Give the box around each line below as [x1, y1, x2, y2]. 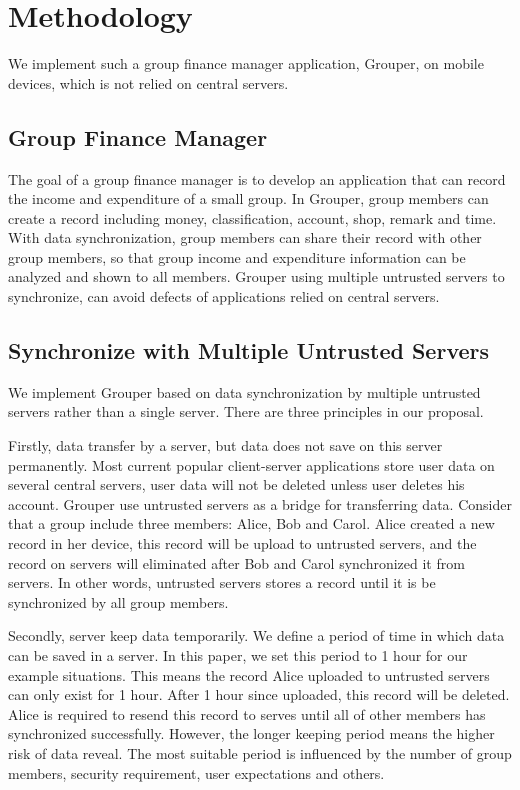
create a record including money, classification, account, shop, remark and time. [8, 207, 497, 228]
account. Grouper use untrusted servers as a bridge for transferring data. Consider [8, 493, 512, 514]
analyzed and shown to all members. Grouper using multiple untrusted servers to [8, 266, 505, 287]
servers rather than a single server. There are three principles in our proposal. [8, 401, 484, 422]
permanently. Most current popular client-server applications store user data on [8, 454, 495, 475]
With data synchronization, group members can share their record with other [8, 227, 482, 248]
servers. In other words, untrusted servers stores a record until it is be [8, 572, 436, 593]
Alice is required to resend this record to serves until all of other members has [8, 703, 486, 724]
